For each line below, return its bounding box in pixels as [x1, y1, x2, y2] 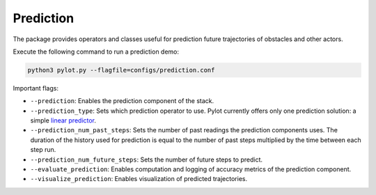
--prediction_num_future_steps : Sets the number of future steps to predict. [30, 155, 263, 164]
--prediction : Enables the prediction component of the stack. [30, 97, 214, 105]
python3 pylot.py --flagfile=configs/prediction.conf [27, 66, 215, 74]
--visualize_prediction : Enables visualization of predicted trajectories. [30, 175, 247, 183]
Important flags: [13, 84, 59, 92]
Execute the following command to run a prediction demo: [13, 47, 180, 56]
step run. [30, 146, 56, 154]
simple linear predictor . [30, 116, 97, 125]
